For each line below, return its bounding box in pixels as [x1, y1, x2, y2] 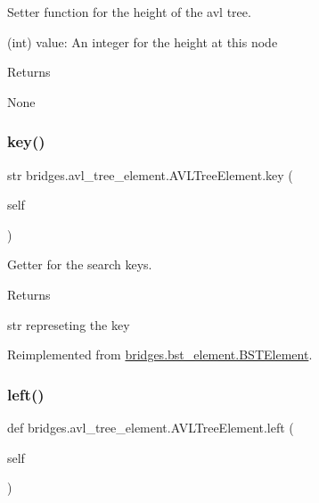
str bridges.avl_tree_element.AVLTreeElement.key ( [7, 165, 293, 184]
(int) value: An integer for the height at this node [7, 32, 278, 51]
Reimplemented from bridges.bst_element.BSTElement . [7, 345, 313, 364]
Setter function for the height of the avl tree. [7, 3, 251, 21]
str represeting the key [7, 315, 130, 334]
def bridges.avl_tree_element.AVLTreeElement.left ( [7, 417, 294, 436]
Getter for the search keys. [7, 255, 152, 274]
